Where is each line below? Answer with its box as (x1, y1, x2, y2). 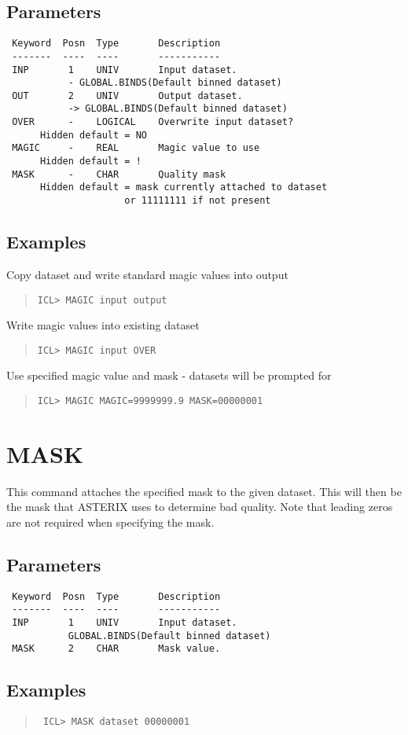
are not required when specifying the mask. (6, 514, 215, 530)
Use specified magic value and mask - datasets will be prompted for (6, 367, 332, 384)
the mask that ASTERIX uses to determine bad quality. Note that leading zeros (6, 498, 393, 515)
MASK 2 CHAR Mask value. (12, 643, 221, 655)
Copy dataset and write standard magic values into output (6, 266, 289, 282)
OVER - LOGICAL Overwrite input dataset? (12, 116, 294, 128)
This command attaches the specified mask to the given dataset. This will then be (6, 483, 402, 499)
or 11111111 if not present (124, 195, 271, 207)
